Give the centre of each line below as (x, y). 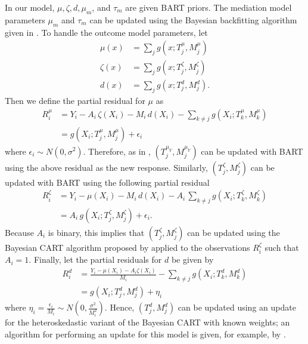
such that (282, 247)
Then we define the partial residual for (75, 101)
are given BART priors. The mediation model (209, 7)
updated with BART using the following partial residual (107, 182)
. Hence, (119, 307)
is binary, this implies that (96, 232)
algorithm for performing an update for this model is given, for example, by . (145, 334)
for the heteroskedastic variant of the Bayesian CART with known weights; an (147, 322)
